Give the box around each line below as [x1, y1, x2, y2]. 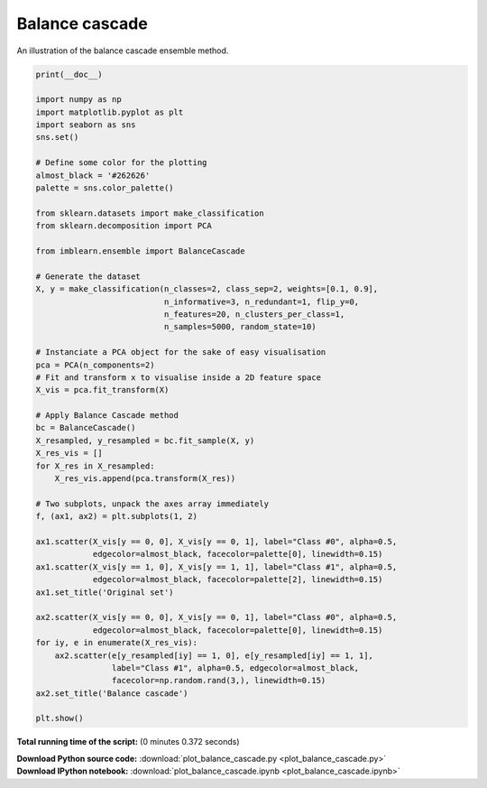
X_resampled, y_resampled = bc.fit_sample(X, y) [35, 435, 255, 446]
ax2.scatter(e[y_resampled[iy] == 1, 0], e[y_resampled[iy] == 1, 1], [54, 650, 374, 661]
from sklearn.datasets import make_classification [35, 208, 265, 218]
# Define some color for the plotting [35, 158, 207, 168]
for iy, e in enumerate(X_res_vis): [35, 637, 198, 648]
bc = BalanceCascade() [35, 422, 136, 433]
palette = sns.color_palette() [35, 183, 175, 193]
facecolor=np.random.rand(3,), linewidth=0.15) [111, 675, 326, 686]
